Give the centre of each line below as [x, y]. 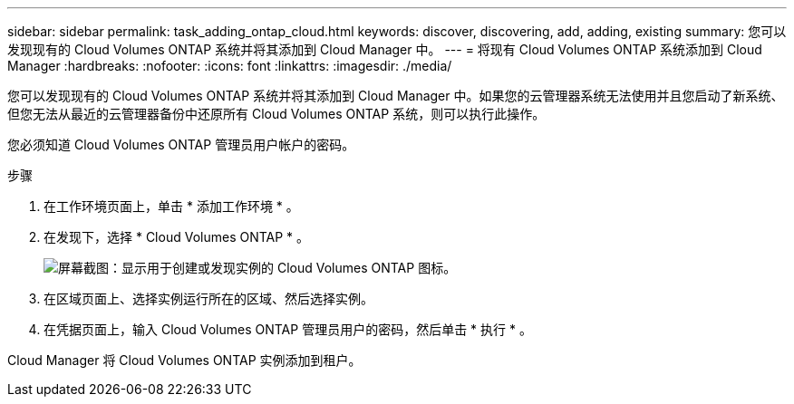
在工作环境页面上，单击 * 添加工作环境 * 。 [171, 206]
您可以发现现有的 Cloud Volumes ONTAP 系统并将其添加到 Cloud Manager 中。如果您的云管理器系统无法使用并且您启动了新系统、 [396, 96]
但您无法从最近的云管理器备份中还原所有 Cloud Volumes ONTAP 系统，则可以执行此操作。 [276, 114]
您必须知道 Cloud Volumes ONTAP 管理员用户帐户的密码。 [181, 144]
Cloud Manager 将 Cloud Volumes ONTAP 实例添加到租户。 [184, 360]
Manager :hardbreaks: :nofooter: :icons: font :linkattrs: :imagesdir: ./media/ [230, 66]
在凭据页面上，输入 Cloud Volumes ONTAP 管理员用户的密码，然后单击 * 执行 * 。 [288, 329]
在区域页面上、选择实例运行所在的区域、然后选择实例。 [208, 298]
